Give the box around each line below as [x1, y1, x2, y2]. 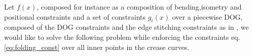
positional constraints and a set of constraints [4, 11, 146, 22]
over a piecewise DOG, [172, 11, 243, 22]
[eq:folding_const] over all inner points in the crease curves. [4, 41, 190, 52]
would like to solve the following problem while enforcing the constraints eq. [4, 31, 240, 42]
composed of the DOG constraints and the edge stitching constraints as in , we [4, 22, 249, 32]
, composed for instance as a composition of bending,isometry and [37, 2, 242, 12]
